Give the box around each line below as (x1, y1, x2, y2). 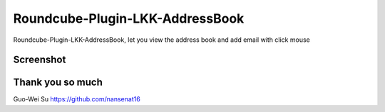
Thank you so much (13, 77, 103, 89)
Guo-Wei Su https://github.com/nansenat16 (13, 95, 140, 103)
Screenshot (13, 54, 66, 66)
